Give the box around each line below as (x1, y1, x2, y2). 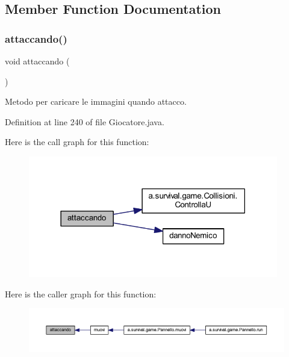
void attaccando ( (5, 55, 70, 67)
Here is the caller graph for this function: (5, 287, 157, 300)
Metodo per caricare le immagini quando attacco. (5, 95, 187, 108)
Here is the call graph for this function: (5, 135, 149, 148)
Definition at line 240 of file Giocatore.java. (5, 115, 164, 128)
